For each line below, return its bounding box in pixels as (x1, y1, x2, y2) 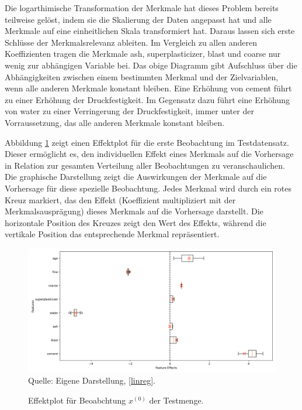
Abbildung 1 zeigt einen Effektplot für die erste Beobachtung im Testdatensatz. (5, 136, 289, 148)
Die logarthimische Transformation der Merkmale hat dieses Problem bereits (5, 2, 279, 13)
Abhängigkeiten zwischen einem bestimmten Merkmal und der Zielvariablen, (5, 70, 279, 83)
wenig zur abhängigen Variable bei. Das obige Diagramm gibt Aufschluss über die (5, 59, 297, 71)
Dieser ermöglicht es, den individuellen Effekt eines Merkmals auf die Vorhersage (5, 148, 294, 160)
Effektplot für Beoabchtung (28, 394, 126, 406)
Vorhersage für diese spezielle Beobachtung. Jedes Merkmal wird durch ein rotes (5, 182, 292, 194)
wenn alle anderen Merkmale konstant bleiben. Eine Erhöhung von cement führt (5, 82, 292, 94)
